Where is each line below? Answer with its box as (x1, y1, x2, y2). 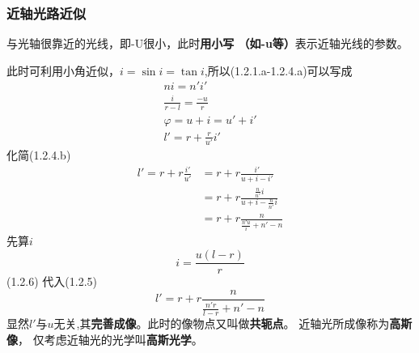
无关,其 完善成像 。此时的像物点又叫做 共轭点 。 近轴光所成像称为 (53, 314, 390, 331)
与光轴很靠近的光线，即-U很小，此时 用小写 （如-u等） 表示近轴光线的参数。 (6, 35, 408, 52)
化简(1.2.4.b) (6, 147, 71, 164)
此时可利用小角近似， (6, 62, 120, 79)
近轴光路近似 (6, 2, 87, 23)
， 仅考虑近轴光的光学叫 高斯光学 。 (18, 330, 203, 347)
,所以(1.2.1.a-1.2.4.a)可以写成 (204, 62, 353, 79)
